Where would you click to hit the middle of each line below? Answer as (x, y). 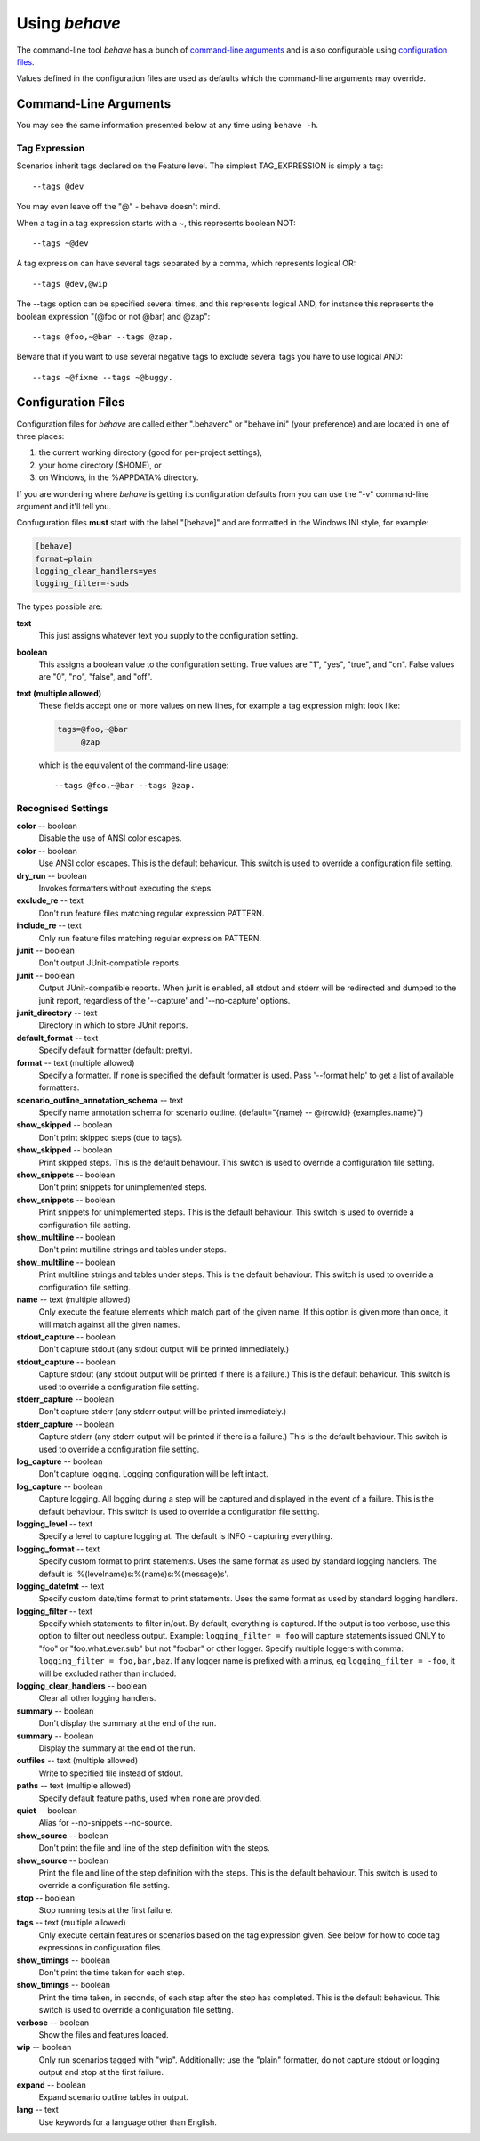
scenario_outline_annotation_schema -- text (100, 1100)
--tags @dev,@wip (70, 284)
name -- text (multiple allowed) (73, 1299)
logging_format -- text (58, 1549)
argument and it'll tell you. (64, 506)
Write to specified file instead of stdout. (111, 1773)
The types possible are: (60, 606)
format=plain (64, 558)
